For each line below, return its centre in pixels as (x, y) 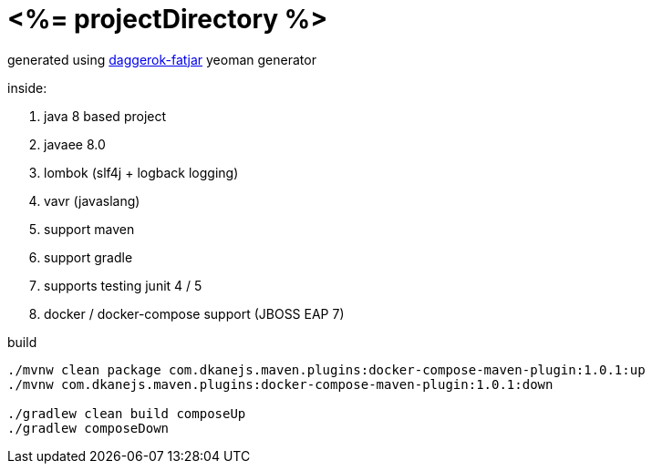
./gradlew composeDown (88, 428)
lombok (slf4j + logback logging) (141, 172)
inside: (27, 87)
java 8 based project (105, 116)
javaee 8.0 (75, 144)
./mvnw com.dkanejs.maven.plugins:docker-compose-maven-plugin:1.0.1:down (280, 384)
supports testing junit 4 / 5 (123, 285)
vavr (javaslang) (92, 200)
